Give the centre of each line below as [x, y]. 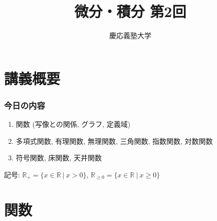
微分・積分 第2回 [130, 11]
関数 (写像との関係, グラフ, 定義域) [73, 124]
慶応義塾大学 [130, 35]
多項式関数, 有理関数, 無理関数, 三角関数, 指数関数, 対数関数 [114, 141]
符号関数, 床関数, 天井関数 [59, 158]
